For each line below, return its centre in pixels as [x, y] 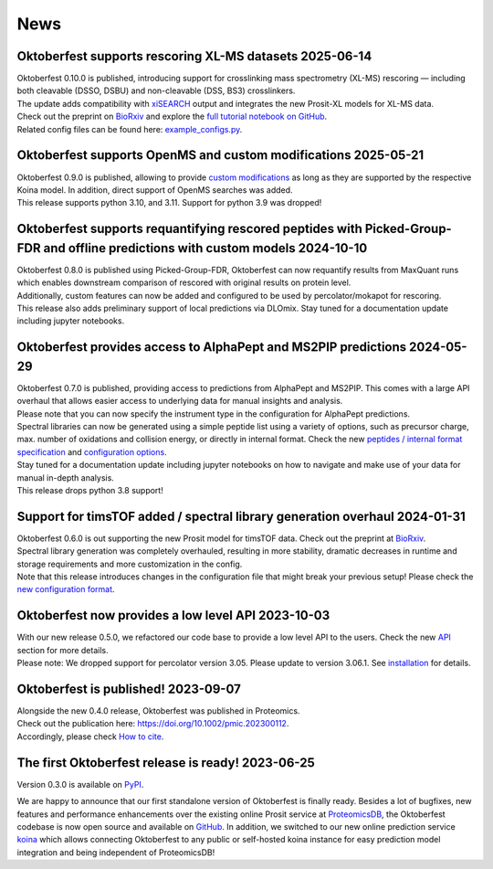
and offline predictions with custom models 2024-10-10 [205, 248]
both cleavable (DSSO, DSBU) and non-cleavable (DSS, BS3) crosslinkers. [156, 90]
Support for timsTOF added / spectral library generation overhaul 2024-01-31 [241, 516]
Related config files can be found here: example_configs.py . [130, 129]
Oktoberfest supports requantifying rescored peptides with [189, 229]
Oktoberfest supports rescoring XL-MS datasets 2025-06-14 [194, 56]
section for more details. [63, 650]
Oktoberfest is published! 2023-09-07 [129, 689]
